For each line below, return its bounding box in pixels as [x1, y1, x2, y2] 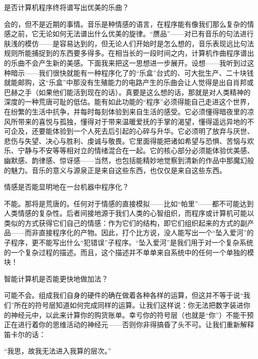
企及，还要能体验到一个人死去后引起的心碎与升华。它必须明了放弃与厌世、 [10, 126, 254, 136]
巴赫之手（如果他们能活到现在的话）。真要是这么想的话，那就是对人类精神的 [4, 87, 251, 97]
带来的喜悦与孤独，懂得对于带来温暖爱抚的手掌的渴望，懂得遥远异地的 [17, 116, 247, 126]
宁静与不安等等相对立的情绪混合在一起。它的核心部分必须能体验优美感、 [17, 145, 254, 156]
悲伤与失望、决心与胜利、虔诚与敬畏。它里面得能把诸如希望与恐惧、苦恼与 [4, 135, 247, 146]
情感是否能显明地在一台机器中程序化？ [4, 181, 129, 192]
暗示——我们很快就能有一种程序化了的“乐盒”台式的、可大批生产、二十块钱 [10, 67, 254, 78]
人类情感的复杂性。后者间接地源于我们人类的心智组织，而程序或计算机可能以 [4, 208, 254, 218]
